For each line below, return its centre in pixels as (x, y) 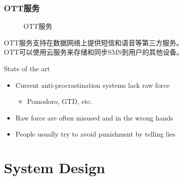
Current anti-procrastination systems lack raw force (92, 85)
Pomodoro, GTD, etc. (60, 101)
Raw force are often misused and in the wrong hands (94, 117)
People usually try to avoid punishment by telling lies (95, 134)
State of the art (27, 68)
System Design (55, 168)
